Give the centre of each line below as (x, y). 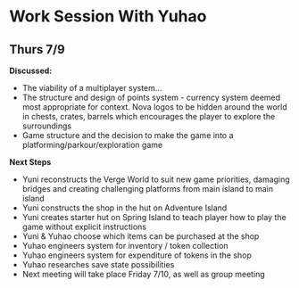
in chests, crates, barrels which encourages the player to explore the (149, 116)
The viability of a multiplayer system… (92, 88)
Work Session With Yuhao (108, 16)
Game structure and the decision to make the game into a (128, 135)
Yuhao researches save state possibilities (98, 264)
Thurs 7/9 (37, 49)
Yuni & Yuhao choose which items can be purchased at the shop (141, 236)
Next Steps (30, 162)
